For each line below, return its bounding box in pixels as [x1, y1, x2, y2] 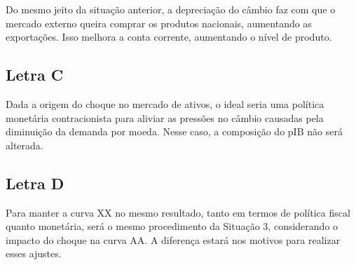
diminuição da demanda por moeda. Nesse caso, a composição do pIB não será [6, 124, 343, 139]
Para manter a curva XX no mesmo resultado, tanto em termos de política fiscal [6, 205, 350, 219]
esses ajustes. [6, 246, 62, 261]
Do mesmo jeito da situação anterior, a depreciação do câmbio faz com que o [6, 2, 336, 16]
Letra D [6, 172, 64, 193]
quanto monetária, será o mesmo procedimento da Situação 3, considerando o [6, 219, 338, 233]
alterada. [6, 137, 43, 152]
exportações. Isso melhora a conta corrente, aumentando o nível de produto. [6, 29, 332, 44]
